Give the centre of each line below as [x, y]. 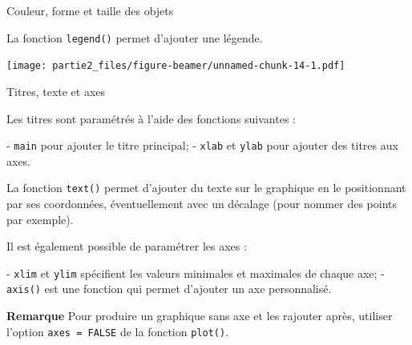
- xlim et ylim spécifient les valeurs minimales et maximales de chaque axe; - [196, 273]
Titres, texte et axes [56, 91]
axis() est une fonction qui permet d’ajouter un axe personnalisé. [169, 289]
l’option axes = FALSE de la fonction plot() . [118, 331]
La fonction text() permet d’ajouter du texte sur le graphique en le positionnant [206, 188]
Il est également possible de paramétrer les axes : [127, 246]
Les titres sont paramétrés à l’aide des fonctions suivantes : [151, 118]
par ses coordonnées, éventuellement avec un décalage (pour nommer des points [202, 203]
